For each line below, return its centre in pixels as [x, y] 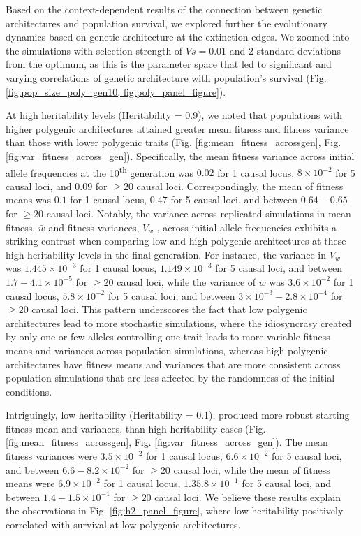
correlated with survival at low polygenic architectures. [123, 524]
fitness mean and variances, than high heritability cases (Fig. [136, 428]
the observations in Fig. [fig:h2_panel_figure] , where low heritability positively [175, 510]
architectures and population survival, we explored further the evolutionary [167, 23]
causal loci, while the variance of [186, 281]
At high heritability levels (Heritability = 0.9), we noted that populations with [174, 115]
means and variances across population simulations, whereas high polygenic [167, 350]
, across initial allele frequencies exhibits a [247, 227]
